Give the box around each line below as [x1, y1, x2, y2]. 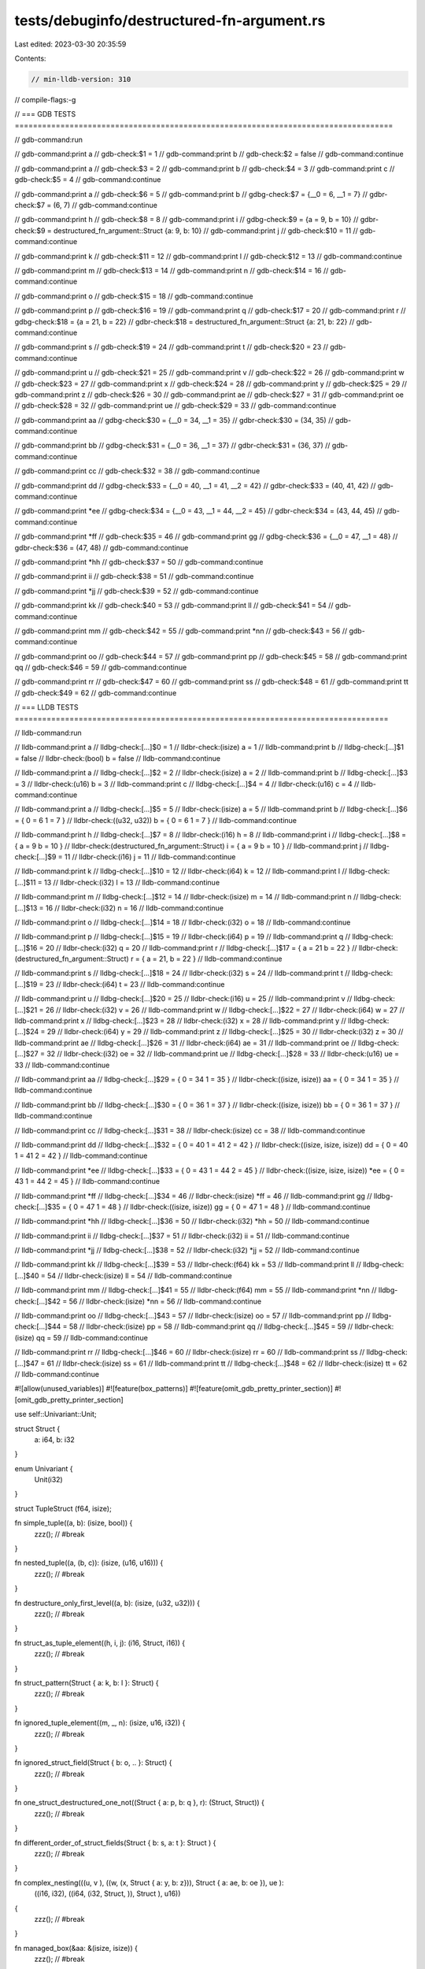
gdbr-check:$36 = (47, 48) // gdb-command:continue [14, 543, 189, 552]
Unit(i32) [34, 1475, 63, 1485]
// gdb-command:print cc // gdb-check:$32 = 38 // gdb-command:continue [14, 466, 261, 476]
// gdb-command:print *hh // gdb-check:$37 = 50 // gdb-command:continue [14, 557, 264, 566]
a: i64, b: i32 [34, 1434, 75, 1444]
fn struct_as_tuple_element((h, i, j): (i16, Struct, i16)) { [14, 1638, 186, 1648]
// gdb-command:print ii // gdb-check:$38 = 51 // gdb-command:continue [14, 572, 254, 581]
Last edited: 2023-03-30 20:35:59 [14, 39, 127, 49]
